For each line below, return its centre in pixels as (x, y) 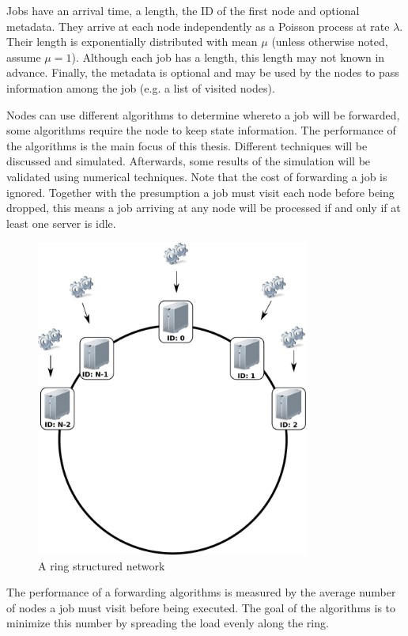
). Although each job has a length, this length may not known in (228, 57)
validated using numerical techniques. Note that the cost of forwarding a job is (197, 176)
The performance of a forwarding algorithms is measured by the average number (201, 592)
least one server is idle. (61, 223)
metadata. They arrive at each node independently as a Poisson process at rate (198, 26)
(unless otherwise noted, (330, 42)
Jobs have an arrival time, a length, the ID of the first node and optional (183, 10)
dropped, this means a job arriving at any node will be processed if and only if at (204, 208)
